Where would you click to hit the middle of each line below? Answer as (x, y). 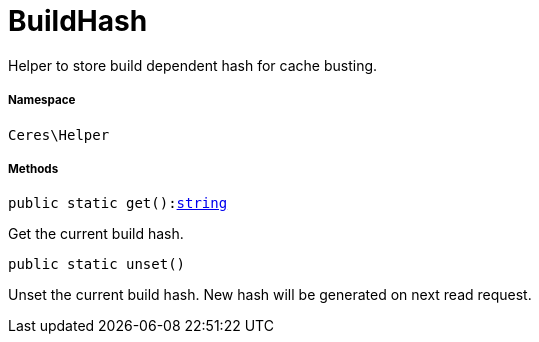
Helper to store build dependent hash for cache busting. (193, 65)
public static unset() (97, 264)
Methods (33, 168)
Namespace (42, 100)
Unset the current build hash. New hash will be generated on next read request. (270, 295)
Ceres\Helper (59, 134)
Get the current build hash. (96, 234)
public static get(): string (118, 203)
